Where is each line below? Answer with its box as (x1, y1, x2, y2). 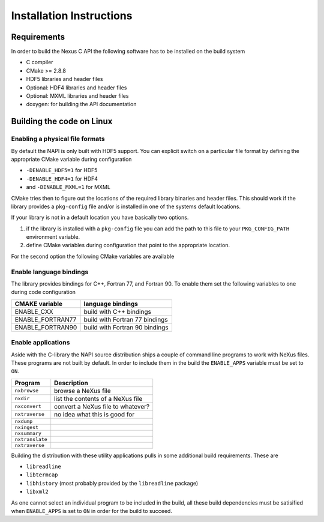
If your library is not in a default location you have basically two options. (11, 214, 189, 221)
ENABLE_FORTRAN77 (14, 315, 77, 323)
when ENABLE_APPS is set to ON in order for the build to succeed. (11, 508, 172, 515)
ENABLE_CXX (14, 307, 53, 316)
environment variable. (26, 233, 80, 241)
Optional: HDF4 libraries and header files (26, 84, 127, 91)
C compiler (26, 59, 53, 66)
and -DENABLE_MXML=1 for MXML (26, 184, 111, 191)
